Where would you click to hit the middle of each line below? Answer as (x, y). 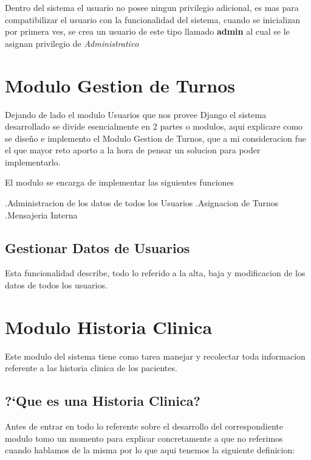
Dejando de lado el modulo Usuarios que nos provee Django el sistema (136, 114)
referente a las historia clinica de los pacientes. (91, 368)
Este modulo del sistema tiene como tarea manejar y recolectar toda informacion (155, 356)
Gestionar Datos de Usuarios (97, 247)
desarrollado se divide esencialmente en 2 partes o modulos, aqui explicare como (154, 126)
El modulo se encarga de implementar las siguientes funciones (120, 182)
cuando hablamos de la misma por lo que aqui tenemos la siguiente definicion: (150, 450)
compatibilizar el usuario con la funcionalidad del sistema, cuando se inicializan (153, 19)
